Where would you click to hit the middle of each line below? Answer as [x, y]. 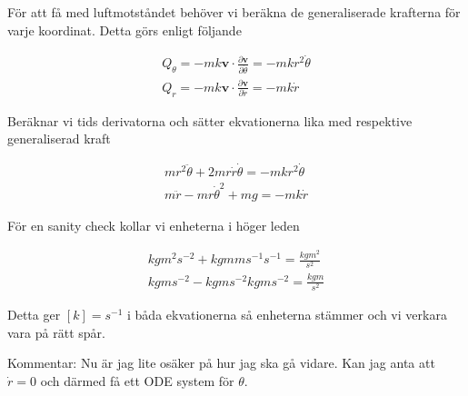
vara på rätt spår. [56, 332]
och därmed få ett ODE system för [137, 380]
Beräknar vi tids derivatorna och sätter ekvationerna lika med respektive [210, 120]
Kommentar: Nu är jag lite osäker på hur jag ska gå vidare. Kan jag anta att [221, 363]
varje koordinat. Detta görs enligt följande [124, 30]
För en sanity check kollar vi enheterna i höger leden [154, 225]
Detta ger [34, 314]
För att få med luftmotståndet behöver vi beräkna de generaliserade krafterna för [234, 12]
